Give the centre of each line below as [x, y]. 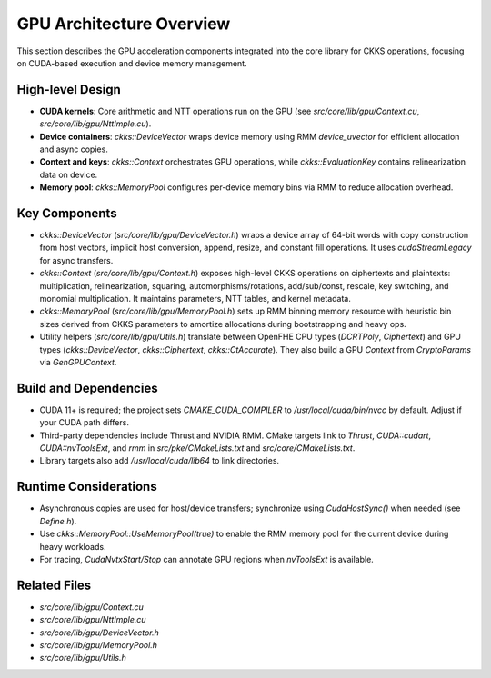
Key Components [67, 213]
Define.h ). [58, 521]
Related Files [54, 585]
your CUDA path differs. [84, 423]
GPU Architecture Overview [124, 24]
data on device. [69, 174]
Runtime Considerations [87, 487]
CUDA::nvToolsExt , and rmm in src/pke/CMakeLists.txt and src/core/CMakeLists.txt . [197, 448]
